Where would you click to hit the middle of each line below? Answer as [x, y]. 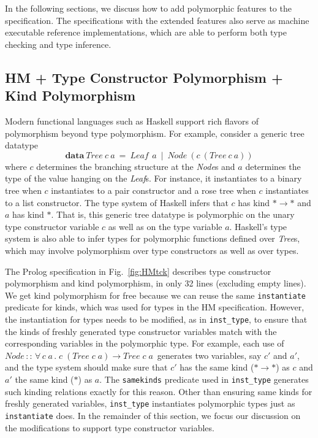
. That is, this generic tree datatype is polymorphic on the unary [173, 214]
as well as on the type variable [165, 226]
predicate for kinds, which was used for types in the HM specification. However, [155, 307]
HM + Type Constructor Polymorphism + [144, 77]
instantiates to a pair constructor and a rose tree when [153, 190]
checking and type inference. [58, 44]
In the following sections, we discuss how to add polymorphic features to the [148, 8]
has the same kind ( [217, 367]
